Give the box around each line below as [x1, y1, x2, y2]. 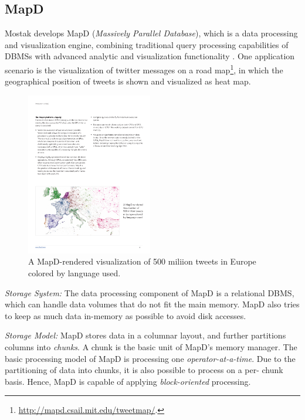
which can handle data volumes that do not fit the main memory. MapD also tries [5, 298, 300, 310]
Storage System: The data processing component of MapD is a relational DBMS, [5, 286, 294, 299]
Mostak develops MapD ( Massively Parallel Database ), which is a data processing [5, 27, 298, 39]
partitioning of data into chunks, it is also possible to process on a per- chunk [5, 364, 283, 376]
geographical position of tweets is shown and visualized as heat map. [5, 75, 251, 87]
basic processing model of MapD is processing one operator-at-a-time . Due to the [5, 352, 296, 364]
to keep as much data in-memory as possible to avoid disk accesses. [5, 309, 246, 321]
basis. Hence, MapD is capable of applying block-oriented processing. [5, 375, 251, 387]
